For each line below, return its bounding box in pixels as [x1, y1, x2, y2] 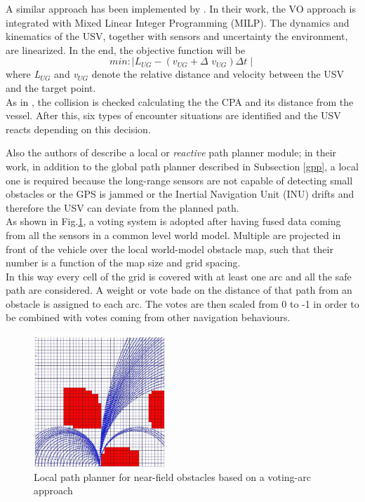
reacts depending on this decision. [6, 121, 151, 136]
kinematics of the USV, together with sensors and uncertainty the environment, [6, 29, 348, 43]
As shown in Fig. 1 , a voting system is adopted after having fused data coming [6, 214, 341, 229]
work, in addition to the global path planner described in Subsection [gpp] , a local [6, 158, 359, 173]
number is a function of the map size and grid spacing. [6, 255, 241, 270]
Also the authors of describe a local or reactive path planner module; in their [6, 145, 337, 160]
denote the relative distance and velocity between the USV [91, 67, 345, 81]
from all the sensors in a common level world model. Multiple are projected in [6, 227, 341, 242]
